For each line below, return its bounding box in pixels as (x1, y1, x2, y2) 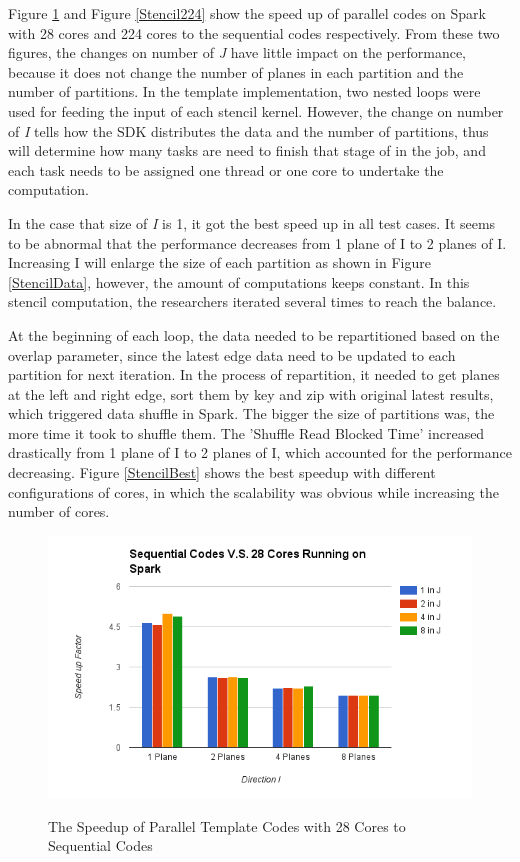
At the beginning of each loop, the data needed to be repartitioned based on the (8, 324, 500, 345)
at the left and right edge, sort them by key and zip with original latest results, (8, 383, 494, 404)
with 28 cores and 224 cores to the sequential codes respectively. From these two (8, 22, 500, 43)
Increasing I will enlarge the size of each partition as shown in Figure (8, 252, 431, 273)
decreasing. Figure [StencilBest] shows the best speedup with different (8, 462, 436, 483)
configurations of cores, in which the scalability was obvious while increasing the (8, 481, 499, 502)
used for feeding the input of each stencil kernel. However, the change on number (8, 100, 504, 121)
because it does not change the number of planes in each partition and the (8, 61, 464, 82)
